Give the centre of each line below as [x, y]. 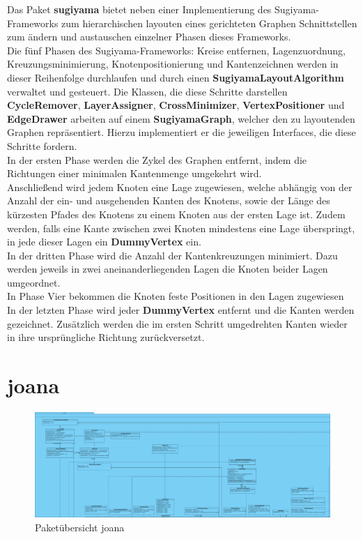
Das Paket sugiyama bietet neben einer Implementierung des [139, 9]
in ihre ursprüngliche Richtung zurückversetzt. [106, 337]
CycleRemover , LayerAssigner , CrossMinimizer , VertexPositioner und [176, 105]
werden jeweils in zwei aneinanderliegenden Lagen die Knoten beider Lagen [168, 269]
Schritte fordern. [42, 145]
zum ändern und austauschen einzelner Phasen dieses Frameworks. [149, 37]
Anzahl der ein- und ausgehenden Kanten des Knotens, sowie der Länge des [169, 200]
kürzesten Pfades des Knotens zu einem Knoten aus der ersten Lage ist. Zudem [176, 214]
